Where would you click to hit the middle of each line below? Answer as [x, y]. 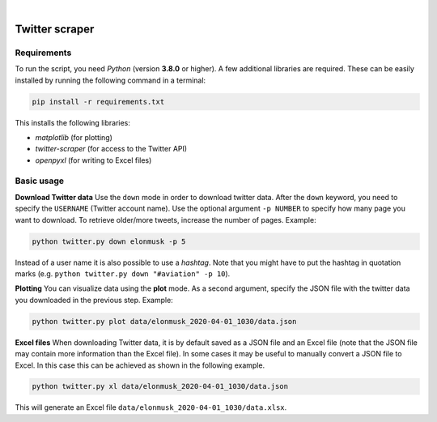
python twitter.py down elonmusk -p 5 [109, 241]
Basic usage [40, 181]
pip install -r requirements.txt [98, 102]
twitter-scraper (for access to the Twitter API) [111, 149]
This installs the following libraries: [73, 122]
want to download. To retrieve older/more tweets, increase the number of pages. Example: [165, 220]
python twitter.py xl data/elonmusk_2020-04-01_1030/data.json [160, 386]
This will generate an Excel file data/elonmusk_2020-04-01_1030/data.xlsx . [151, 407]
